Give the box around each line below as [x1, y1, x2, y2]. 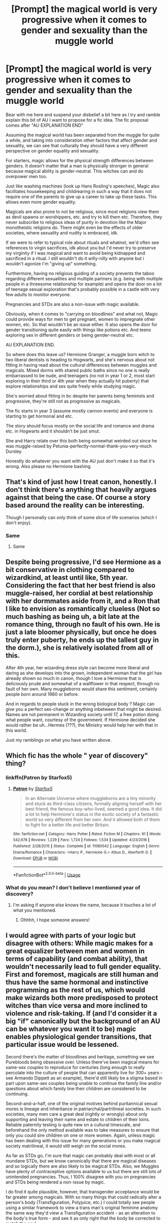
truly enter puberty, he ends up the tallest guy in [5, 636, 159, 644]
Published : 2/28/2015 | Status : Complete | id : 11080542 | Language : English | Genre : [12, 843, 160, 848]
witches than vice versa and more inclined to [5, 1002, 148, 1010]
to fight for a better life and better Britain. [25, 821, 110, 827]
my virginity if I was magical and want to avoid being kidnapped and [5, 250, 146, 256]
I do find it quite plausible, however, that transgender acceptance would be [5, 1189, 160, 1195]
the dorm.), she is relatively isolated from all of [5, 643, 154, 652]
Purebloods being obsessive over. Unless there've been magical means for [5, 1059, 160, 1065]
